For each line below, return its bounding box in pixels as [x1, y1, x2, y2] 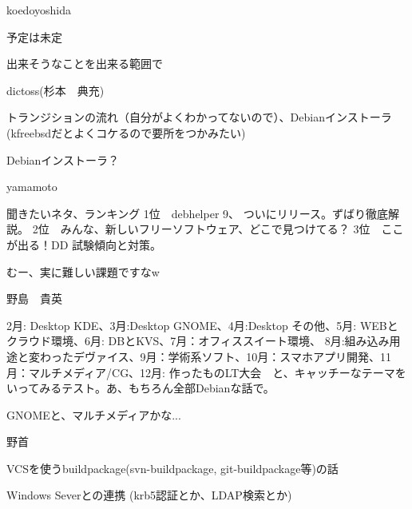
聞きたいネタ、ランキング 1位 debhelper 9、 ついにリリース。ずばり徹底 [6, 205, 388, 221]
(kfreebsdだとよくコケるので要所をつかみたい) [6, 124, 246, 141]
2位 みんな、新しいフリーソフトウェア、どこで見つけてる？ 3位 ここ [32, 221, 404, 237]
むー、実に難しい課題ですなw [6, 263, 160, 280]
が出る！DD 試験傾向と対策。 [6, 236, 162, 253]
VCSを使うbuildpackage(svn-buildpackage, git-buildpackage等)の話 [6, 459, 339, 476]
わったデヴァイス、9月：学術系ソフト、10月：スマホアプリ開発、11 [39, 348, 391, 364]
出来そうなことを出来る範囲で [6, 55, 163, 72]
